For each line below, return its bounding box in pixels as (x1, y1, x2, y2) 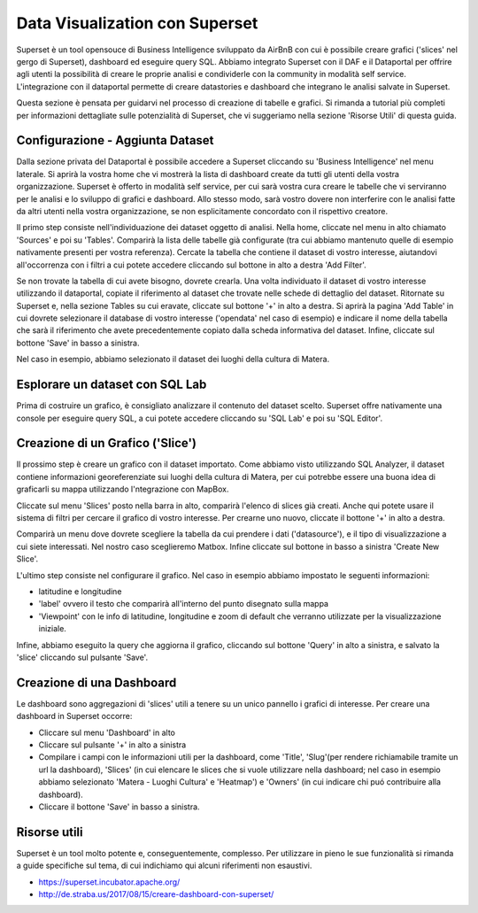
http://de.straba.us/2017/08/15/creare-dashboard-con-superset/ (38, 889, 274, 900)
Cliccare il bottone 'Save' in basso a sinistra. (38, 801, 200, 812)
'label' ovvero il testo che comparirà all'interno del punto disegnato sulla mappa (38, 599, 329, 609)
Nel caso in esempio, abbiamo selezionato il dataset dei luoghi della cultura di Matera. (16, 354, 330, 365)
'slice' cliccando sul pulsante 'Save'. (16, 652, 149, 662)
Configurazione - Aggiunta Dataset (16, 133, 214, 148)
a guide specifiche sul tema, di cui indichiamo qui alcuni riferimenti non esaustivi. (16, 860, 312, 871)
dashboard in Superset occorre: (16, 711, 133, 722)
